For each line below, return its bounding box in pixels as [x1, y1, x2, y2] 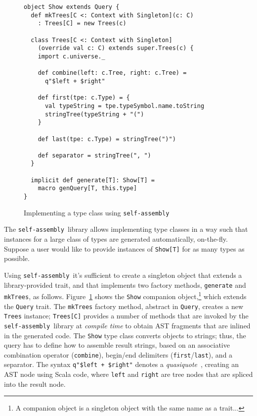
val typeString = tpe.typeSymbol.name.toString [44, 102, 205, 109]
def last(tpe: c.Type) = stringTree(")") [38, 135, 176, 143]
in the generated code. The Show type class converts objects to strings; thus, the [4, 330, 246, 340]
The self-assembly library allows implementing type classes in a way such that [4, 224, 248, 234]
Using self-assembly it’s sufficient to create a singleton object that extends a [4, 269, 242, 280]
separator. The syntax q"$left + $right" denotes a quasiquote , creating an [4, 359, 239, 369]
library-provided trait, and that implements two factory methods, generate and [4, 279, 246, 290]
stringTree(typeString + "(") [44, 110, 144, 118]
